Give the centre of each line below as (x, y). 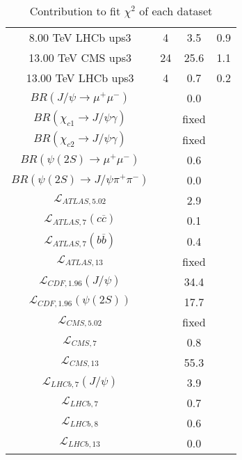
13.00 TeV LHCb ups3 (80, 78)
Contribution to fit (75, 11)
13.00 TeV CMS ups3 (80, 57)
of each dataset (176, 11)
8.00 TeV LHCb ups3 (80, 37)
